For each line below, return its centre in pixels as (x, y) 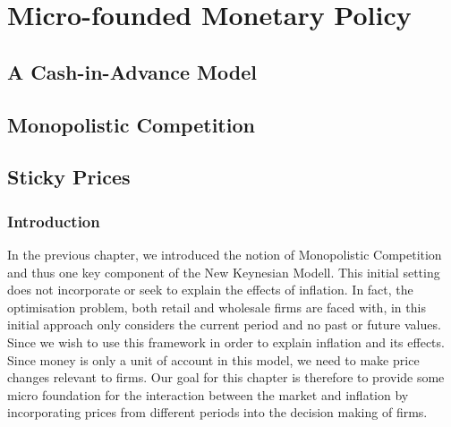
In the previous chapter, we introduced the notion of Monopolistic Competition (225, 254)
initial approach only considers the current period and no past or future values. (224, 325)
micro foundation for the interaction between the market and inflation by (208, 394)
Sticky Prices (69, 177)
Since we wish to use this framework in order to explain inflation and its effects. (226, 342)
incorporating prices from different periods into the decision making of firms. (217, 412)
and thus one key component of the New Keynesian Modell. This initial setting (224, 272)
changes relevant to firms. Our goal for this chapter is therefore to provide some (226, 377)
